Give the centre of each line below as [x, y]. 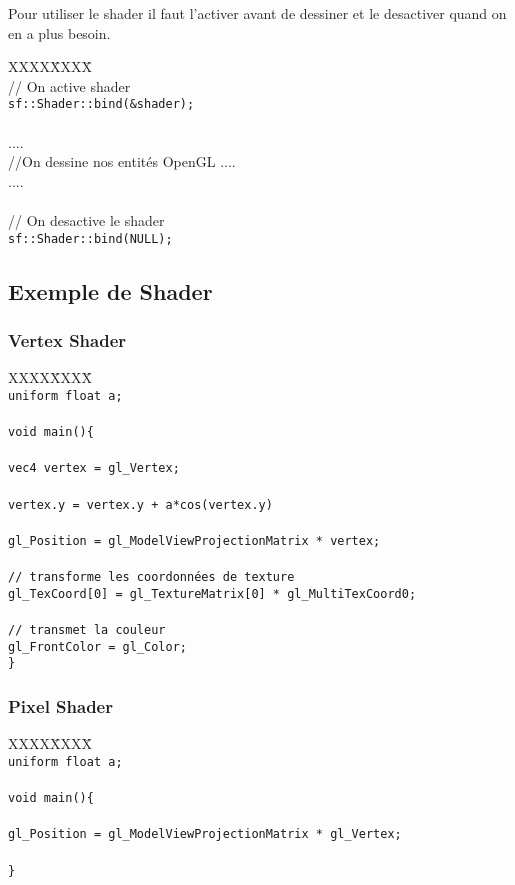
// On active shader [69, 85]
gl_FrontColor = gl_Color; [97, 646]
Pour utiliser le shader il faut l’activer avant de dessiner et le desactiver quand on [257, 13]
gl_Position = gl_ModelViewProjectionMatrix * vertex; [194, 540]
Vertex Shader [67, 339]
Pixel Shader [60, 705]
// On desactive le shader [86, 220]
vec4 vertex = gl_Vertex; [94, 468]
